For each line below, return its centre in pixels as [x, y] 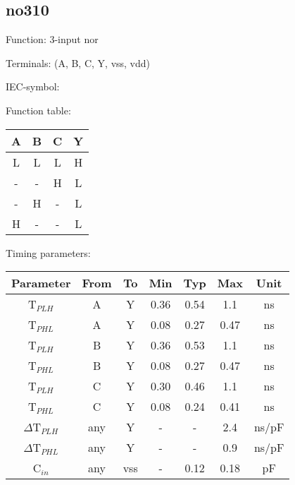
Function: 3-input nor [52, 39]
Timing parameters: [48, 252]
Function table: [38, 110]
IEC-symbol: [33, 86]
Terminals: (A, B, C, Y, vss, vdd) [78, 62]
